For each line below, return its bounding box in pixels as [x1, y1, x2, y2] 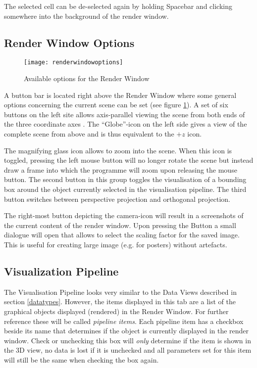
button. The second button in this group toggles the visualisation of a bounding [4, 174, 247, 184]
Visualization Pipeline [4, 263, 119, 278]
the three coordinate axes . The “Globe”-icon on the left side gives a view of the [4, 119, 247, 129]
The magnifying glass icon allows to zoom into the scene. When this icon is [4, 145, 232, 155]
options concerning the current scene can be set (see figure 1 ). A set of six [4, 99, 228, 110]
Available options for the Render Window [24, 73, 150, 84]
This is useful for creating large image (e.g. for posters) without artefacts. [4, 239, 227, 249]
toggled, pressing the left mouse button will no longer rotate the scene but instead [4, 155, 254, 165]
